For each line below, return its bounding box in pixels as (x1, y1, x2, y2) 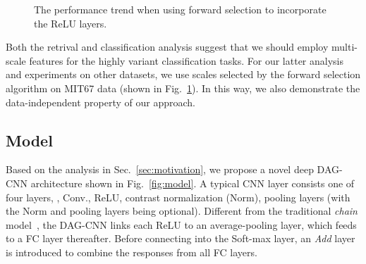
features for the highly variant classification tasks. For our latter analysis (29, 53, 343, 68)
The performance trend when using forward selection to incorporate (34, 2, 327, 16)
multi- (331, 39, 358, 54)
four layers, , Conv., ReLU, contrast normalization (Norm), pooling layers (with (6, 189, 350, 204)
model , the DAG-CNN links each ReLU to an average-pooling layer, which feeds (6, 217, 357, 232)
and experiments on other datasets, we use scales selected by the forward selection (6, 67, 361, 82)
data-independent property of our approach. (6, 94, 195, 109)
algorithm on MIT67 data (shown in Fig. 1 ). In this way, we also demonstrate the (6, 80, 360, 95)
